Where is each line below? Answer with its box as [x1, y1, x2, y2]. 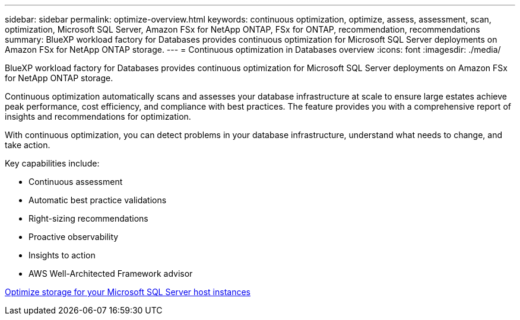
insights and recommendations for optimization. [5, 111, 191, 121]
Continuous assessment [28, 177, 123, 187]
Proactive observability [28, 232, 119, 242]
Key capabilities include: [5, 158, 100, 168]
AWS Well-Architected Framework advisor [28, 268, 193, 279]
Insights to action [28, 250, 96, 260]
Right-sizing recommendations [28, 213, 148, 223]
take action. [5, 140, 50, 150]
